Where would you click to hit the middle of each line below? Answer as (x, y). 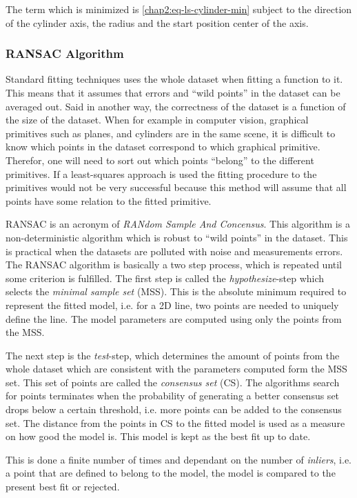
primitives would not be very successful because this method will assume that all (176, 187)
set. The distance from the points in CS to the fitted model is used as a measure (175, 422)
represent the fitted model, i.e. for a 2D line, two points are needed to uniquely (172, 305)
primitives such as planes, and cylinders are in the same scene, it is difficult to (171, 133)
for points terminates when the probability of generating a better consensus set (173, 396)
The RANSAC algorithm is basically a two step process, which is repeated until (174, 265)
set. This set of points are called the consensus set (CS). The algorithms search (173, 382)
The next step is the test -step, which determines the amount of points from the (173, 355)
